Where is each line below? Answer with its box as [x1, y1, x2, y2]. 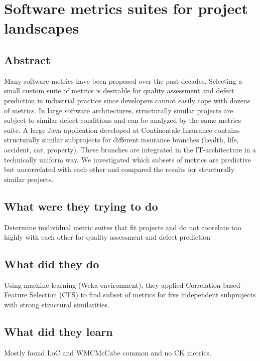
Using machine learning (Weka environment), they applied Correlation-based [4, 279, 240, 290]
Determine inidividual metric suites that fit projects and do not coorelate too [4, 222, 241, 232]
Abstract [4, 52, 51, 67]
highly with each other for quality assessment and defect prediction [4, 232, 211, 242]
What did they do [4, 256, 99, 272]
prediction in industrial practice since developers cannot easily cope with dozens [4, 95, 250, 105]
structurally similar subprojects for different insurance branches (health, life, [4, 134, 239, 145]
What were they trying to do [4, 198, 158, 214]
